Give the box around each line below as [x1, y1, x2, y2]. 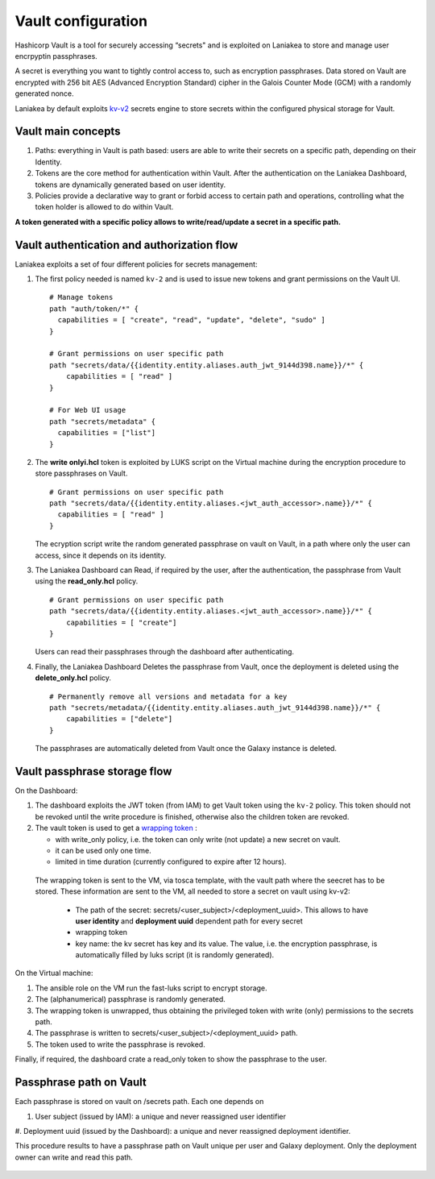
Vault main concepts [14, 125, 121, 139]
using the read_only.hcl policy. [35, 576, 139, 586]
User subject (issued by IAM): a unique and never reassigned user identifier [35, 1111, 286, 1121]
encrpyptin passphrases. [14, 51, 98, 60]
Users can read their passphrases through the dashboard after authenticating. [35, 647, 294, 657]
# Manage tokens [49, 293, 114, 302]
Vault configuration [14, 12, 148, 30]
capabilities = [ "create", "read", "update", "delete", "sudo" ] [57, 315, 325, 325]
